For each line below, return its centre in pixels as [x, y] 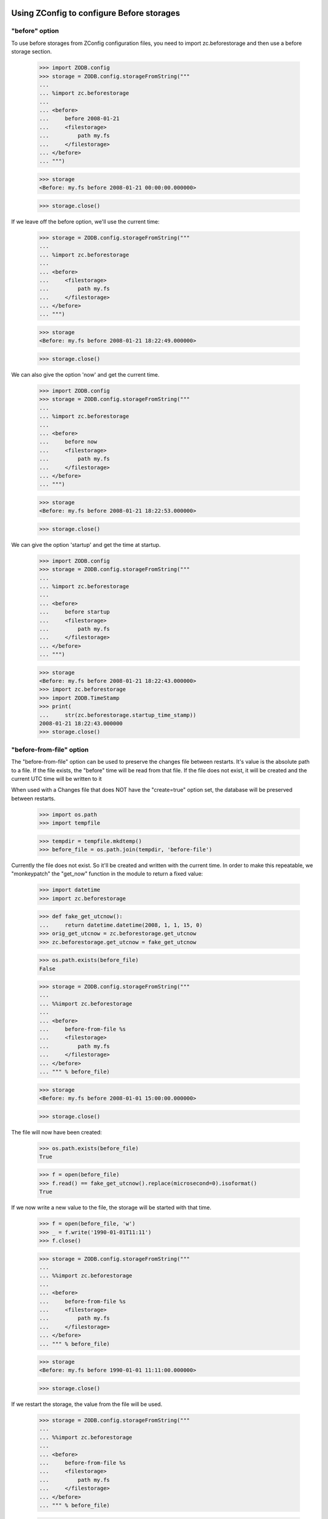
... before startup [75, 612]
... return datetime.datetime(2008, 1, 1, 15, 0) [121, 925]
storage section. [32, 52]
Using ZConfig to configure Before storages [96, 13]
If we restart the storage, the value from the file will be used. [87, 1404]
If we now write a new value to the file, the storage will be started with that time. [111, 1208]
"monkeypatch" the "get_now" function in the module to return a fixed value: [107, 874]
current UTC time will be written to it [56, 778]
